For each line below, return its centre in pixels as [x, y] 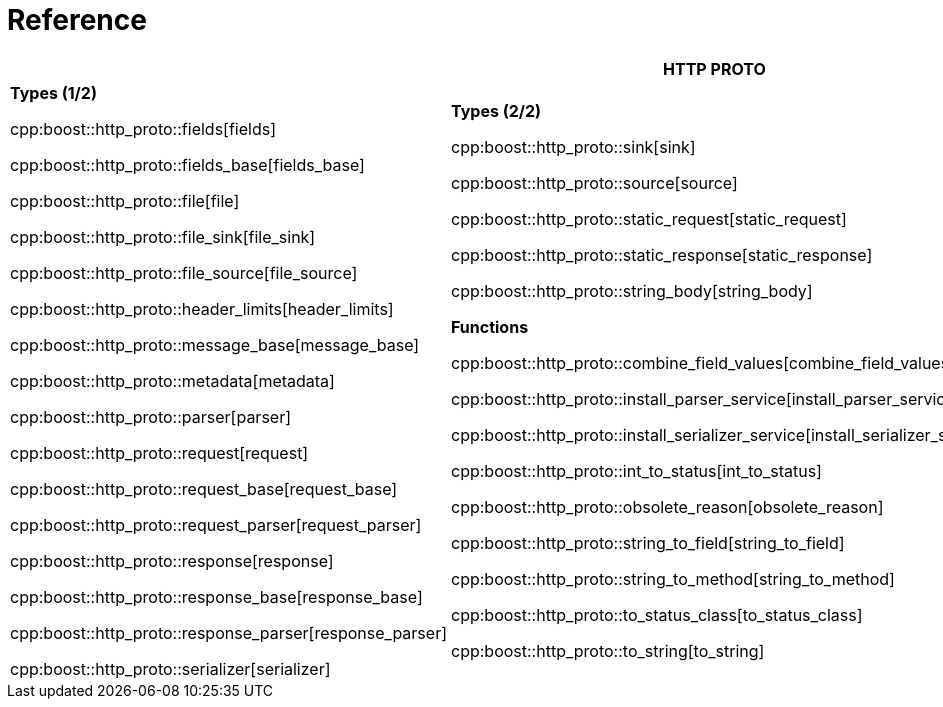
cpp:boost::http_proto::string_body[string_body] [631, 290]
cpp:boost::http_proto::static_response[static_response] [661, 254]
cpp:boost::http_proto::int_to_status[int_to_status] [636, 470]
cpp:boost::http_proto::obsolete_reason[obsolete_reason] [667, 506]
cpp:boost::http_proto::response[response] [172, 560]
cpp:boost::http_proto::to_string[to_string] [607, 650]
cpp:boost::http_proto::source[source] [594, 182]
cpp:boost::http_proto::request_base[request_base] [204, 488]
